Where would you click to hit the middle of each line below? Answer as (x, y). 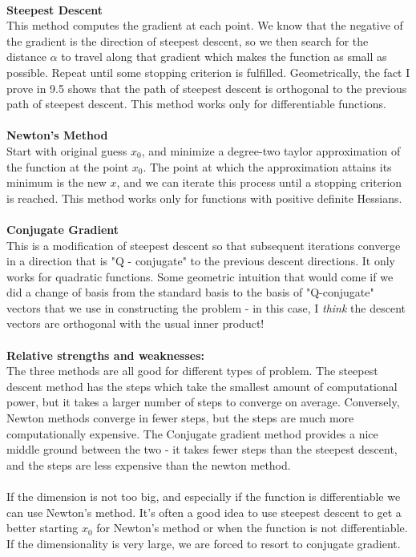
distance (26, 57)
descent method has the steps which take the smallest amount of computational (202, 386)
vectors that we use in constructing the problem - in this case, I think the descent (206, 307)
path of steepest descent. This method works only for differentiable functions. (196, 104)
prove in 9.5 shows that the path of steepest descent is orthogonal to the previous (207, 88)
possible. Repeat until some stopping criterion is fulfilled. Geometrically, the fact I (208, 72)
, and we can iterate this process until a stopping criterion (259, 182)
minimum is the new (57, 182)
